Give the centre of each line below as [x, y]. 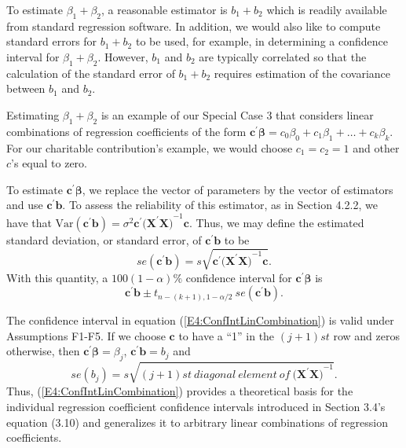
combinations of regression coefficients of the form [126, 131]
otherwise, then [43, 351]
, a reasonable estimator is [165, 9]
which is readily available [327, 9]
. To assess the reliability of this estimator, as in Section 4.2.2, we [220, 205]
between [26, 88]
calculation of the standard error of [91, 73]
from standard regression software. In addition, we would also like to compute [194, 26]
